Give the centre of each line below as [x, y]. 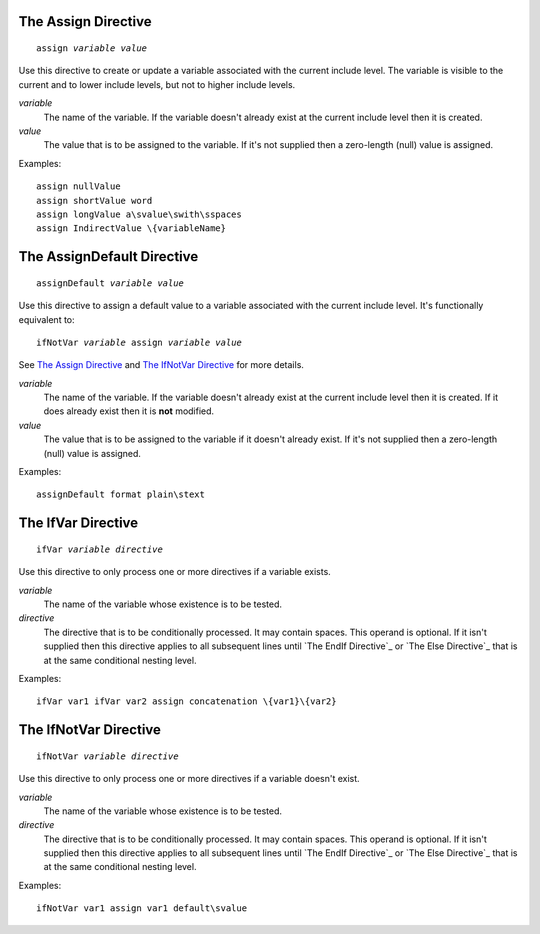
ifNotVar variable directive [107, 756]
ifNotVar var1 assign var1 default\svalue [142, 908]
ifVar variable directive [100, 549]
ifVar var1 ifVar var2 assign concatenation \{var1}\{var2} [186, 701]
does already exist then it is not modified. [129, 411]
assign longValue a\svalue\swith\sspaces [139, 214]
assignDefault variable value [110, 283]
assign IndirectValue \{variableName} [131, 228]
